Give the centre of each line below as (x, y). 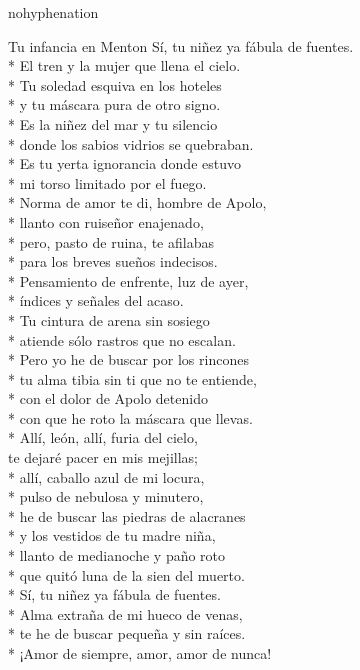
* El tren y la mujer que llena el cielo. (124, 65)
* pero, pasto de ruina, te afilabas (111, 241)
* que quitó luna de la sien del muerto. (126, 574)
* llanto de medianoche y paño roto (117, 555)
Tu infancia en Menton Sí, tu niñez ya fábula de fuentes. (181, 45)
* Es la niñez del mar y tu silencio (113, 123)
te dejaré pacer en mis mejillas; (103, 457)
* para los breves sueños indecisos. (113, 261)
